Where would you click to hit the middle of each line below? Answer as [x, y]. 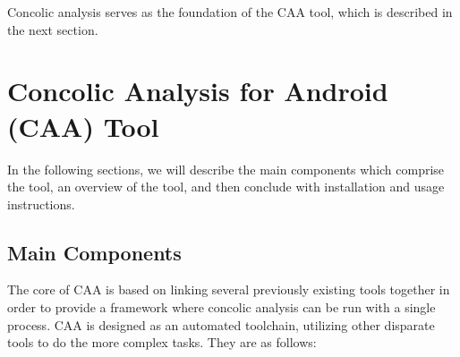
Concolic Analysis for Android [198, 91]
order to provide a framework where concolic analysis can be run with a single [221, 307]
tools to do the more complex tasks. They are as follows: [162, 342]
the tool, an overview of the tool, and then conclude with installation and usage [226, 187]
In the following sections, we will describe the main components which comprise [226, 169]
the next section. [53, 29]
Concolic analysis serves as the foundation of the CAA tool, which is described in [230, 12]
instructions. [41, 204]
